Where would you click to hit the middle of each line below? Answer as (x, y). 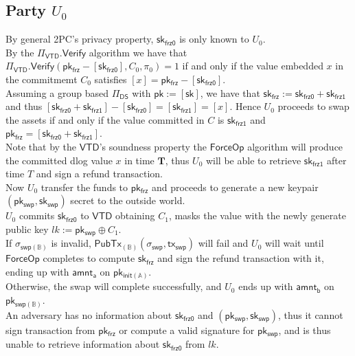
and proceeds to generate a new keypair (235, 187)
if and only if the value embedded (253, 66)
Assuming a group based (57, 92)
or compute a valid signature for (187, 330)
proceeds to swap (313, 106)
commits (37, 215)
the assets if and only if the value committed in (105, 119)
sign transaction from (50, 330)
